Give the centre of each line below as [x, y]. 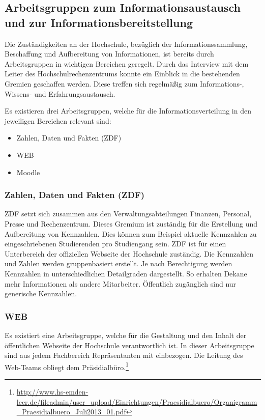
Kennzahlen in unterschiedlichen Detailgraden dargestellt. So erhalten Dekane [126, 273]
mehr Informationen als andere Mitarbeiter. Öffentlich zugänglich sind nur [121, 283]
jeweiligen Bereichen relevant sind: [58, 120]
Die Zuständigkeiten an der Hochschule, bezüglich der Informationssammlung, [126, 44]
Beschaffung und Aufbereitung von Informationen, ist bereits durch [109, 54]
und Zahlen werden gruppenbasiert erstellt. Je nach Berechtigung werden [119, 263]
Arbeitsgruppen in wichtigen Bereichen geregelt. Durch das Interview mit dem [127, 63]
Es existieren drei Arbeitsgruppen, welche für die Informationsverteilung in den [128, 111]
